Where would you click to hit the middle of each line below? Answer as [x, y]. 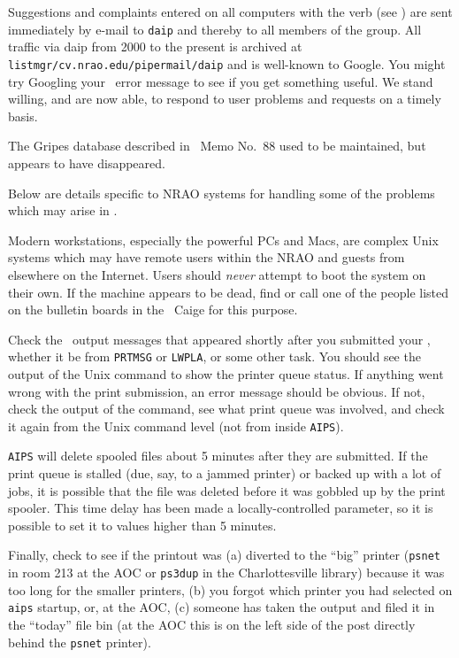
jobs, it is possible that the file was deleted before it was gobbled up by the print [227, 490]
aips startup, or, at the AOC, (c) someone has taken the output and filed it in [222, 607]
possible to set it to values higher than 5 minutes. [142, 525]
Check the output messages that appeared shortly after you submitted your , [219, 339]
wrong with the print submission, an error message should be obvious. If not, [217, 391]
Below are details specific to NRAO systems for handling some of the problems [222, 193]
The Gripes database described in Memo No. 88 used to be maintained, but [217, 146]
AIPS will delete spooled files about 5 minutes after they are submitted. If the [218, 456]
